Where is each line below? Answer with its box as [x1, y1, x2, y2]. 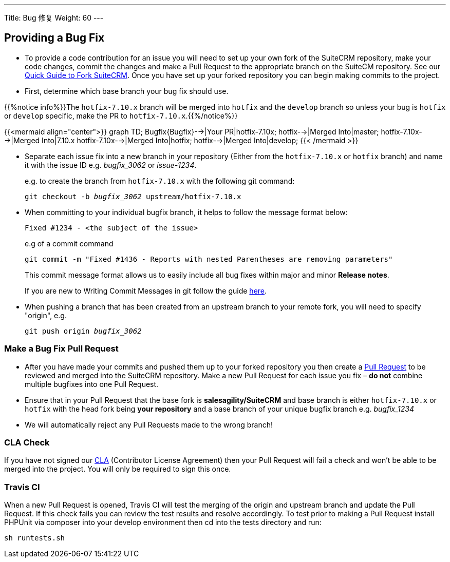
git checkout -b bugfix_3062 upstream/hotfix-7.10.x [25, 192, 241, 201]
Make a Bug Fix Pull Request [4, 343, 119, 354]
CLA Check [4, 437, 50, 448]
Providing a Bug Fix [4, 31, 105, 45]
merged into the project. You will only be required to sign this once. [4, 464, 231, 474]
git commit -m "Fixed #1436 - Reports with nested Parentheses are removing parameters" [25, 255, 393, 263]
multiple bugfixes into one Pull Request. [25, 379, 159, 389]
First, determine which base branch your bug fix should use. [25, 86, 229, 95]
